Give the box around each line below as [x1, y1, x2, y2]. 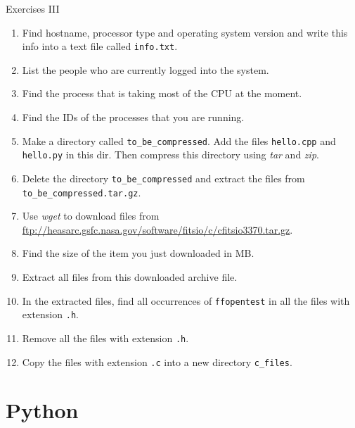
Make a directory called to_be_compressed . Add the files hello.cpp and [22, 133, 336, 148]
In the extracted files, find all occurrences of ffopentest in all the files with [22, 293, 350, 308]
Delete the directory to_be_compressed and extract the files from [22, 170, 305, 185]
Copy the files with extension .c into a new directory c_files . [22, 354, 292, 369]
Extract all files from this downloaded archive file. [22, 270, 238, 284]
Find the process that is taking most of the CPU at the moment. [22, 86, 302, 101]
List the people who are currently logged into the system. [22, 62, 269, 77]
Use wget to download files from [22, 208, 160, 223]
